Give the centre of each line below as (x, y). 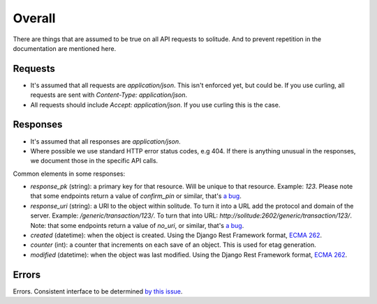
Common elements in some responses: (69, 174)
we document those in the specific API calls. (94, 161)
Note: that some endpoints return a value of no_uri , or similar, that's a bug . (137, 225)
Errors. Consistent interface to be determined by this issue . (98, 291)
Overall (34, 18)
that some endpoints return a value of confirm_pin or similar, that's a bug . (136, 196)
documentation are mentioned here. (65, 48)
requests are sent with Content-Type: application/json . (109, 95)
